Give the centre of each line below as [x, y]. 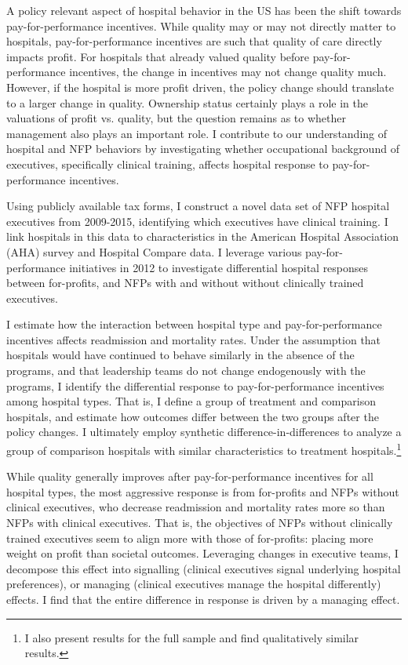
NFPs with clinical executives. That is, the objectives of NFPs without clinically [200, 523]
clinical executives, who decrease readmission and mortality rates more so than [196, 507]
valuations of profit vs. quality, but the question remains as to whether [176, 118]
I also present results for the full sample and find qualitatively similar [192, 637]
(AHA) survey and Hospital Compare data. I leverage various [154, 251]
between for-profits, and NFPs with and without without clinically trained [185, 283]
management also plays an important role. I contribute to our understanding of [197, 133]
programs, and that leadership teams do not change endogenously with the [186, 371]
